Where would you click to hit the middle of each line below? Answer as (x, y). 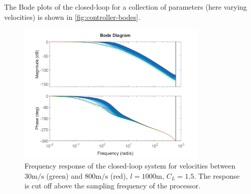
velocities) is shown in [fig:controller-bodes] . (72, 17)
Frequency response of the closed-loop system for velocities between (130, 166)
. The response (217, 175)
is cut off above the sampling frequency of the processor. (112, 186)
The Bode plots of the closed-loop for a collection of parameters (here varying (125, 7)
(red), (119, 175)
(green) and (64, 175)
